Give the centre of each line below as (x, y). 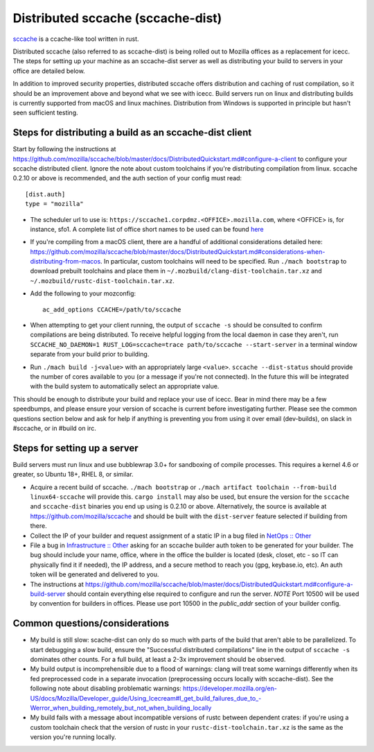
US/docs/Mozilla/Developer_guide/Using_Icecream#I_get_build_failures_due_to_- (146, 698)
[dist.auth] (45, 194)
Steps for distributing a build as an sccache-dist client (132, 133)
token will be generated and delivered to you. (95, 574)
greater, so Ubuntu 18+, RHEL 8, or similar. (73, 475)
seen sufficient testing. (45, 113)
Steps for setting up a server (75, 448)
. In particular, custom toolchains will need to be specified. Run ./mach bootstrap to (224, 262)
